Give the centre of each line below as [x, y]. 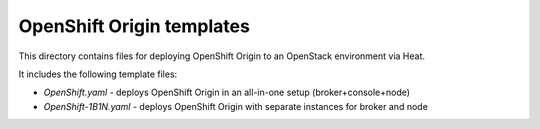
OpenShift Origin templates [134, 26]
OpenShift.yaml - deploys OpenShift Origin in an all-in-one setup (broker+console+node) [226, 92]
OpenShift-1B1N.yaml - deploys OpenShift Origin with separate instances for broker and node [236, 106]
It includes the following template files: [98, 74]
